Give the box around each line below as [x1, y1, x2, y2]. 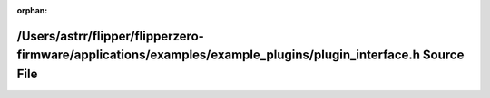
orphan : [16, 5, 48, 15]
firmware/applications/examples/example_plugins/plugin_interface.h [16, 48, 421, 63]
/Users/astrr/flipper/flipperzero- [16, 28, 204, 44]
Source [422, 48, 465, 63]
